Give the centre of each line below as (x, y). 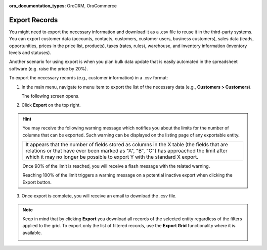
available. (32, 233)
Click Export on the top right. (51, 105)
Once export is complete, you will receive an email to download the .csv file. (99, 196)
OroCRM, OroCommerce (92, 6)
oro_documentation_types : (38, 6)
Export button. (37, 182)
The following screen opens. (50, 96)
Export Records (33, 20)
